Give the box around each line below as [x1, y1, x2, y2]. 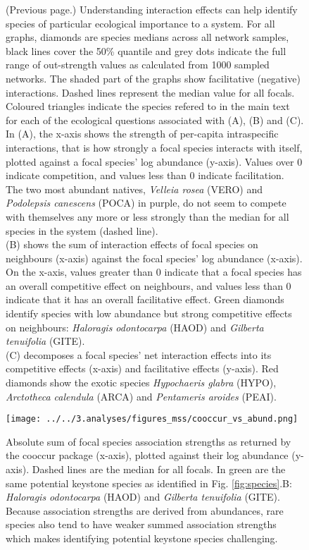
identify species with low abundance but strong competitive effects [6, 306, 292, 321]
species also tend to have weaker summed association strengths [6, 517, 277, 532]
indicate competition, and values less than [6, 168, 187, 183]
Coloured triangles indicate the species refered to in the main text [6, 99, 290, 114]
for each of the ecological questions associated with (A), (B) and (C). [6, 112, 304, 127]
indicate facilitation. [198, 168, 284, 183]
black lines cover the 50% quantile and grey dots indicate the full [6, 43, 286, 58]
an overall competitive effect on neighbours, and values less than [6, 278, 283, 293]
